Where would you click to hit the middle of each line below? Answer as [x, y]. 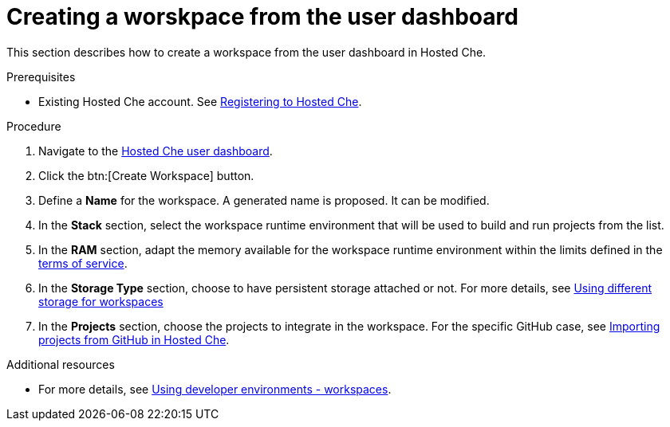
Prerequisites [41, 76]
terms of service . [83, 263]
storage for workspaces [101, 301]
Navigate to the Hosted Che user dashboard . [156, 151]
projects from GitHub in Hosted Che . [134, 339]
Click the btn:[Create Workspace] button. [146, 175]
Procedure [34, 126]
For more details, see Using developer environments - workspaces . [215, 389]
